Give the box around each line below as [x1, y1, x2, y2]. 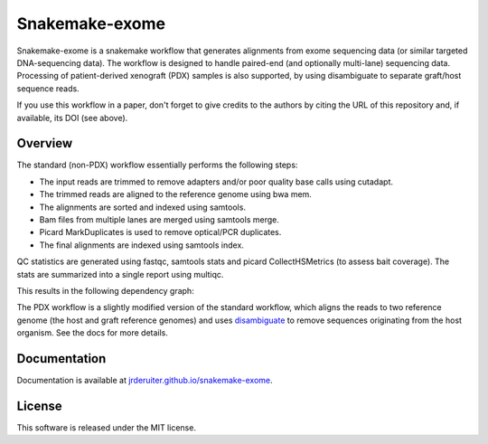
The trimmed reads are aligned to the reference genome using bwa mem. [39, 189, 312, 200]
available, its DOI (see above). [16, 112, 128, 123]
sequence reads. [16, 82, 80, 94]
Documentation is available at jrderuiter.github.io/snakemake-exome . [16, 375, 273, 385]
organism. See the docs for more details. [16, 327, 169, 338]
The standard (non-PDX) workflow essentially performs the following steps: [16, 159, 298, 171]
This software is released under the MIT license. [16, 421, 196, 433]
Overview [16, 136, 73, 151]
